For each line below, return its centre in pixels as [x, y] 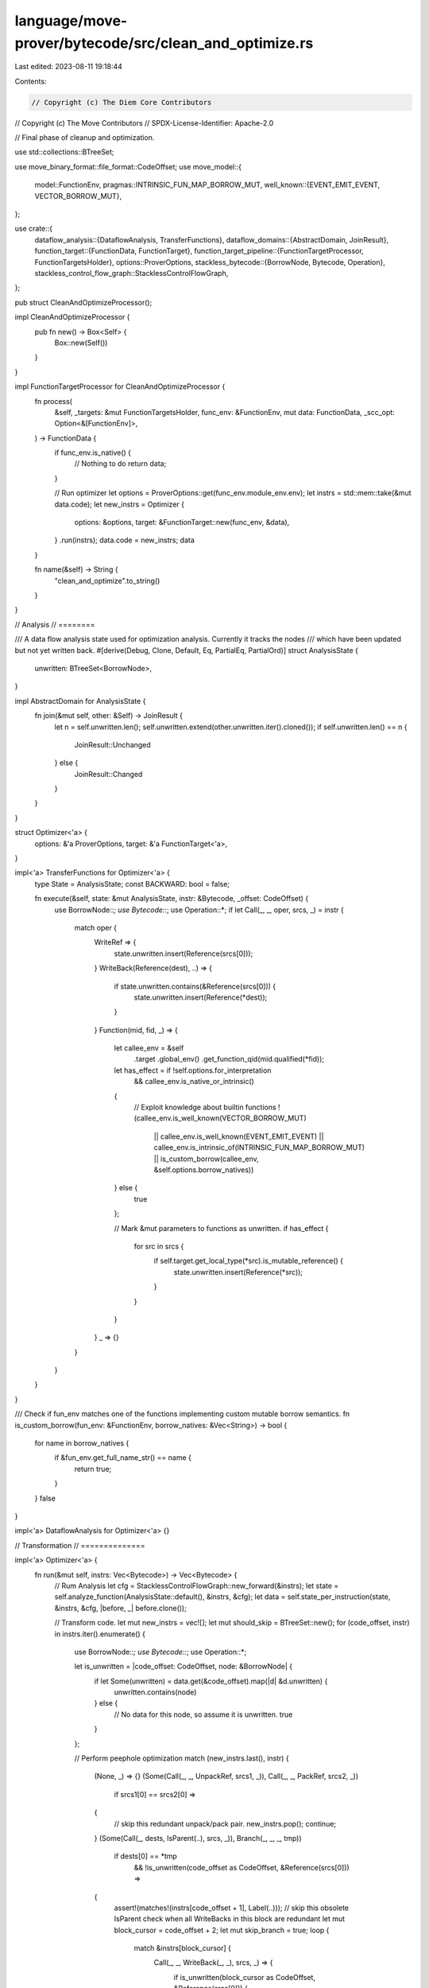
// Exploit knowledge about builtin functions [205, 1107]
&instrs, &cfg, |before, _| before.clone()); [120, 1608]
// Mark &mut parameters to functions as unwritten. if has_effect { [221, 1228]
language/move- [71, 21]
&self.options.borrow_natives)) [204, 1170]
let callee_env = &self [149, 1048]
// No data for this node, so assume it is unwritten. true [203, 1714]
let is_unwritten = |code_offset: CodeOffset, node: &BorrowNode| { [184, 1667]
